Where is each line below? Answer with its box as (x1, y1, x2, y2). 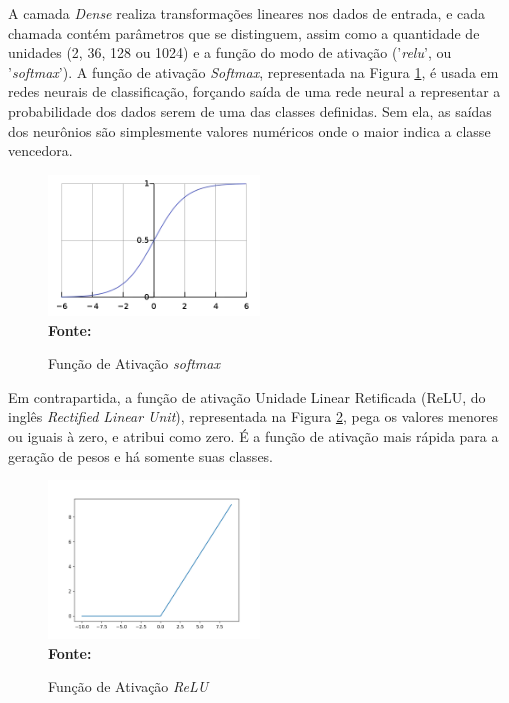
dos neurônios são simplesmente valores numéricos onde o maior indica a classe (8, 120, 491, 141)
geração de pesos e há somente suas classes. (8, 445, 274, 466)
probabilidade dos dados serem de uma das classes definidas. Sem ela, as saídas (8, 100, 492, 121)
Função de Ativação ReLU (48, 676, 209, 697)
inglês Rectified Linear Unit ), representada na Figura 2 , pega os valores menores (8, 406, 498, 427)
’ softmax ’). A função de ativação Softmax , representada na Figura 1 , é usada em (8, 61, 499, 82)
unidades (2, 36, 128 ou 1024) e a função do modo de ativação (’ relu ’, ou (8, 42, 452, 63)
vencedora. (8, 140, 73, 161)
